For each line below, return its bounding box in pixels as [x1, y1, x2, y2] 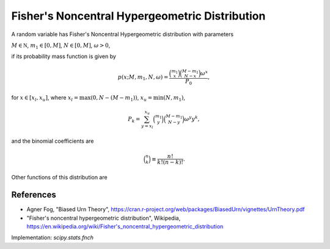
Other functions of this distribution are [11, 174, 108, 181]
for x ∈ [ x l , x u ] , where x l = [11, 93, 79, 103]
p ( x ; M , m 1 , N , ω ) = [117, 73, 169, 82]
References [11, 190, 56, 200]
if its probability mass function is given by [11, 52, 116, 60]
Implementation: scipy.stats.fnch [11, 234, 94, 241]
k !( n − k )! [156, 159, 183, 166]
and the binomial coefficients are [11, 137, 94, 145]
